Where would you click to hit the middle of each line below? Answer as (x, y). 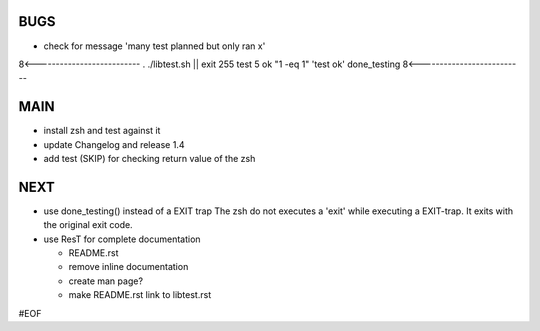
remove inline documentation (128, 267)
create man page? (106, 281)
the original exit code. (88, 225)
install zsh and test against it (102, 131)
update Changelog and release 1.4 (114, 144)
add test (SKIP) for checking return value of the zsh (149, 158)
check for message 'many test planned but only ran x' (154, 46)
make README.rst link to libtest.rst (140, 295)
